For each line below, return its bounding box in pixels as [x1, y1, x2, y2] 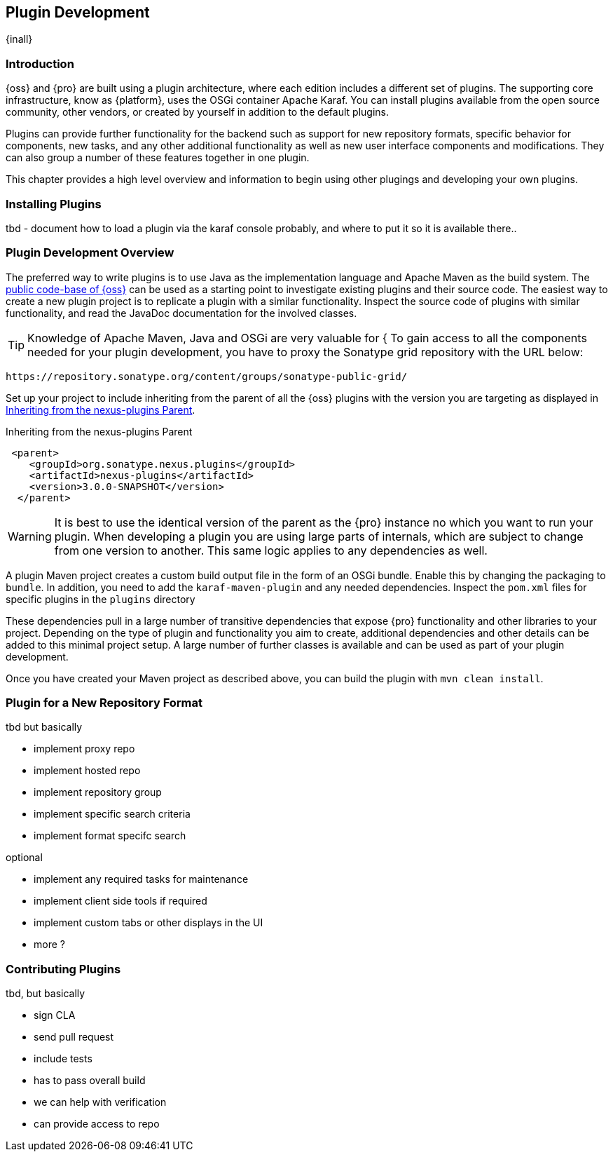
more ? [34, 938, 65, 951]
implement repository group [34, 786, 162, 799]
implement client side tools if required [34, 895, 207, 907]
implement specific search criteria [34, 808, 191, 820]
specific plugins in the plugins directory [6, 593, 195, 605]
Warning [8, 529, 52, 543]
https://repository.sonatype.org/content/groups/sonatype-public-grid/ [6, 370, 408, 382]
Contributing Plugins [6, 961, 121, 976]
